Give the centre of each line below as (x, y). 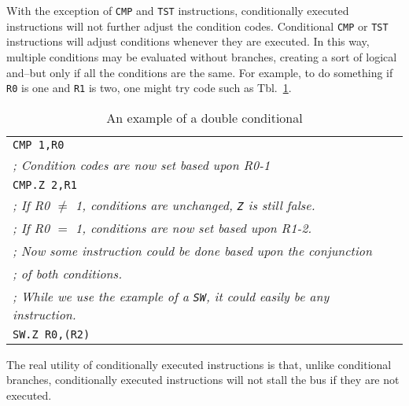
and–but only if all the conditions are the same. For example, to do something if (200, 72)
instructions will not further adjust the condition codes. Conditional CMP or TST (197, 26)
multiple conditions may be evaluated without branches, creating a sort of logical (202, 56)
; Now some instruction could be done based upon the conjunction (193, 250)
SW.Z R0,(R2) (52, 334)
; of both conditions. (68, 273)
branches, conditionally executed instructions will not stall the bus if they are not (203, 380)
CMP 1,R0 (39, 144)
